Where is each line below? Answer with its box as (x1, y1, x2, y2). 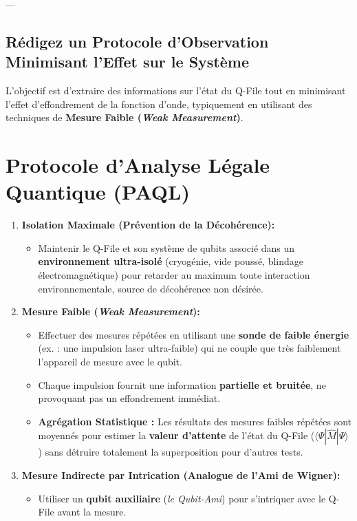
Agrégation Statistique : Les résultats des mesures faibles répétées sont (38, 414, 352, 428)
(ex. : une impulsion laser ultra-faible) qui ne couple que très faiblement (38, 341, 341, 355)
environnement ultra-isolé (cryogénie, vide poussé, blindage (38, 254, 304, 268)
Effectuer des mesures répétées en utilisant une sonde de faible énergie (38, 327, 349, 341)
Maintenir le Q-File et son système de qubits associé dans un (38, 240, 295, 255)
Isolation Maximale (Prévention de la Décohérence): (21, 217, 275, 232)
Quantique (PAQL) (6, 178, 190, 206)
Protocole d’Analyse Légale (6, 151, 270, 179)
